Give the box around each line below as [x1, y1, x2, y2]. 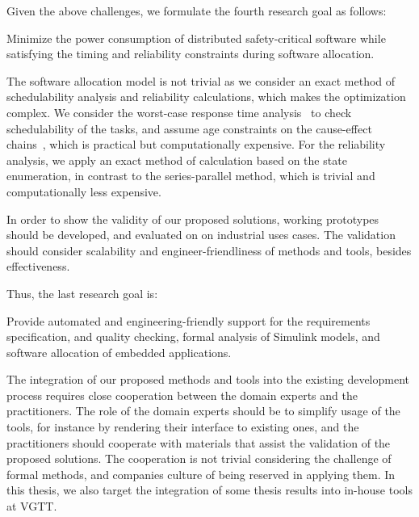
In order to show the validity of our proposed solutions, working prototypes [6, 210, 379, 227]
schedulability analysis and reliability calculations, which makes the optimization [6, 88, 406, 105]
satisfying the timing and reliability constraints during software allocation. [6, 45, 375, 62]
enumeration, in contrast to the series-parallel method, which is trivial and [6, 167, 375, 184]
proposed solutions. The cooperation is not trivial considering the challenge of [6, 450, 392, 467]
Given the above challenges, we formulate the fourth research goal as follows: [6, 2, 387, 19]
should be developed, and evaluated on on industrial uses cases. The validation [6, 226, 396, 243]
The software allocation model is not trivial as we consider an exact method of [6, 72, 396, 89]
